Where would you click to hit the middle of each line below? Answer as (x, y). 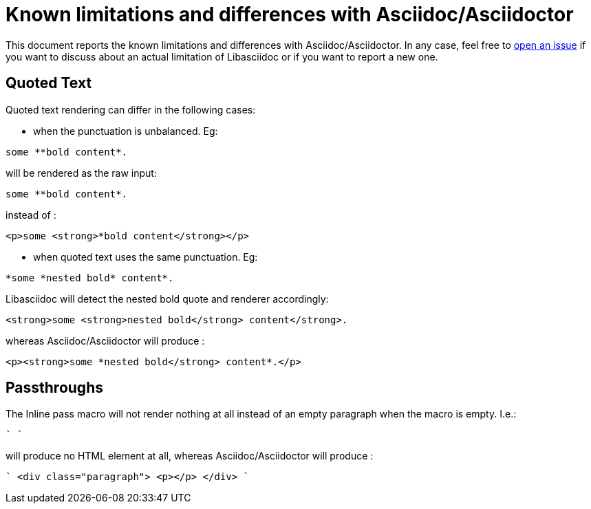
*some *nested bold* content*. (90, 278)
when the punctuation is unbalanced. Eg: (126, 131)
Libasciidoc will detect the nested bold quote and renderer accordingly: (167, 299)
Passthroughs (54, 388)
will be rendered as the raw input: (81, 173)
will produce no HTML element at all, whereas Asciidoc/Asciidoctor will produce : (190, 456)
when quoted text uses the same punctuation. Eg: (146, 257)
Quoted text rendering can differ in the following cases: (131, 109)
